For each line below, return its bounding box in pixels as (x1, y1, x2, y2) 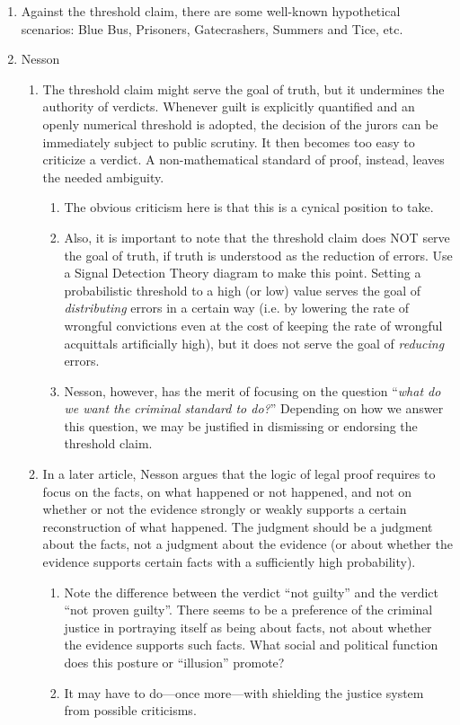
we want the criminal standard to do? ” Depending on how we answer (64, 399, 444, 418)
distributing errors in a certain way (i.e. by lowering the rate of (64, 298, 410, 317)
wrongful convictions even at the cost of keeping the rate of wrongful (64, 315, 443, 334)
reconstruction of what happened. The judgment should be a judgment (42, 517, 433, 535)
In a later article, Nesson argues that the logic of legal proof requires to (42, 464, 436, 483)
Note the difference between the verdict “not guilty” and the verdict (64, 582, 438, 601)
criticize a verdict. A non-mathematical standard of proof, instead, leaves (42, 150, 445, 169)
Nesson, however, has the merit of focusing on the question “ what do (64, 381, 441, 400)
